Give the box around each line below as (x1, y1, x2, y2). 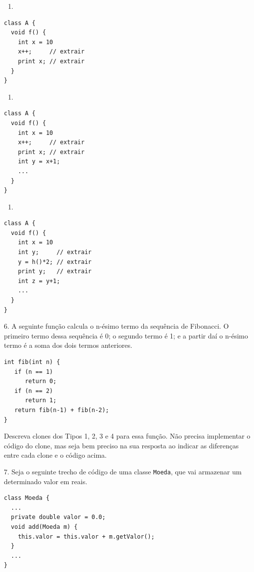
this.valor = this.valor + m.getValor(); (18, 533, 155, 540)
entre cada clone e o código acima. (4, 450, 107, 460)
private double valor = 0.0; (11, 514, 106, 521)
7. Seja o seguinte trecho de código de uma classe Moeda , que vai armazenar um (4, 466, 242, 476)
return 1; (24, 397, 57, 404)
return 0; (24, 378, 57, 385)
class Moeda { (4, 494, 50, 502)
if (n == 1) (14, 368, 53, 375)
